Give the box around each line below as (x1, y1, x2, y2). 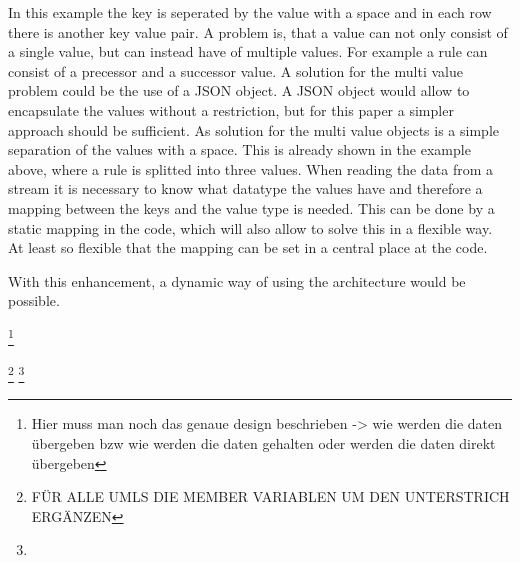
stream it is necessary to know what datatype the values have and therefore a (8, 178, 483, 199)
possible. (8, 290, 60, 311)
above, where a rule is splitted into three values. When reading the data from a (8, 158, 493, 179)
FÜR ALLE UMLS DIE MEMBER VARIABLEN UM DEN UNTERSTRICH (31, 486, 510, 507)
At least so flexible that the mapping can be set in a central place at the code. (8, 237, 488, 258)
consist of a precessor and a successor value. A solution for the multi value (8, 60, 463, 81)
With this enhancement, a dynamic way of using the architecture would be (8, 270, 466, 291)
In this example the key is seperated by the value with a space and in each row (8, 2, 492, 22)
